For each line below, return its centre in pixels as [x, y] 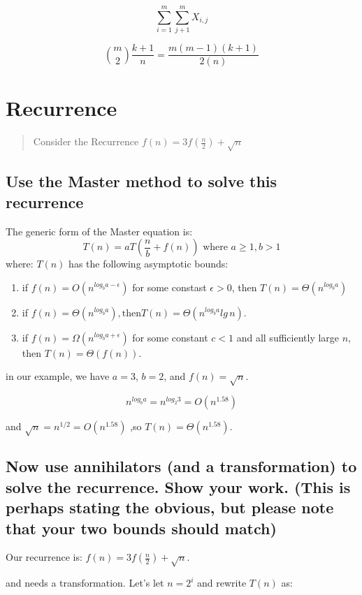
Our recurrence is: [44, 557]
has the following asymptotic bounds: [149, 264]
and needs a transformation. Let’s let [85, 583]
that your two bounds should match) [141, 528]
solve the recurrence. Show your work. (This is [178, 486]
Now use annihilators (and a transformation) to [181, 466]
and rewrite [222, 583]
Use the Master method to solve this [142, 181]
